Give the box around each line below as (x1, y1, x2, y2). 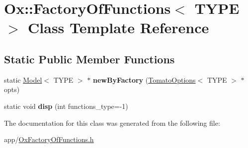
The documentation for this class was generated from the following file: (4, 117, 220, 128)
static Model (4, 74, 42, 85)
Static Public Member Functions (4, 51, 175, 66)
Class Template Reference (28, 17, 209, 38)
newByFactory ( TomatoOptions (92, 74, 196, 85)
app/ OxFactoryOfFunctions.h (4, 134, 94, 145)
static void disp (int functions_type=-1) (4, 100, 128, 111)
